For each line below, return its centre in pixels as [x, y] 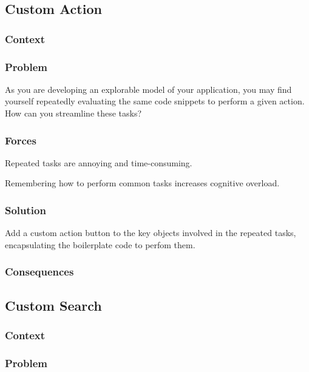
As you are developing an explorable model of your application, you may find [148, 89]
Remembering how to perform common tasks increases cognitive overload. [142, 183]
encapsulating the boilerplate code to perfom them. [100, 244]
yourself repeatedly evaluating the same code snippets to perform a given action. [155, 101]
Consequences [39, 272]
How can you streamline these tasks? [73, 113]
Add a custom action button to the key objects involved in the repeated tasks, [151, 233]
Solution [25, 210]
